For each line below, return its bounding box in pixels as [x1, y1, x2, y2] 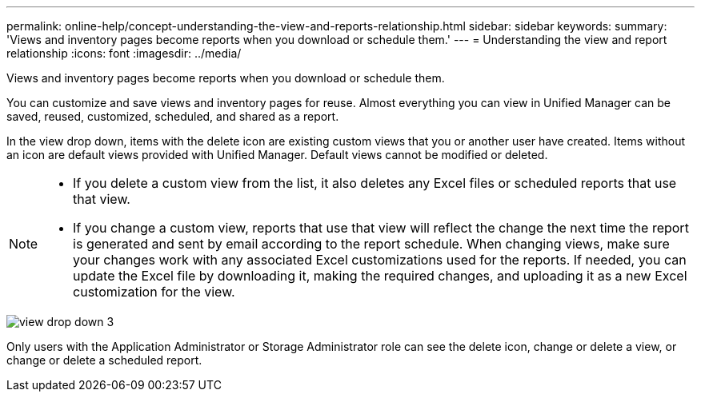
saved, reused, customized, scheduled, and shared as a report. [6, 109, 339, 123]
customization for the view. [73, 284, 235, 300]
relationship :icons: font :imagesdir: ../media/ [6, 46, 242, 60]
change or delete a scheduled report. [6, 353, 202, 367]
